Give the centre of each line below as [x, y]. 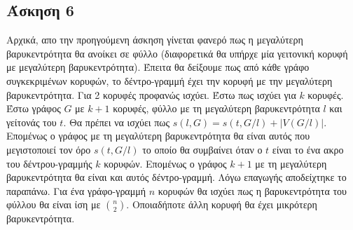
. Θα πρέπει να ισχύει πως [117, 122]
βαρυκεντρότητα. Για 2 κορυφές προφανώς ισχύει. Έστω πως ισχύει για [151, 94]
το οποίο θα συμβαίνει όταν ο [202, 149]
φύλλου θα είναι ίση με [54, 204]
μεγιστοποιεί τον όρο [49, 149]
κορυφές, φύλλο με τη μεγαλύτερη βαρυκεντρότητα [216, 108]
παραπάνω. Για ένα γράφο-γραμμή [76, 190]
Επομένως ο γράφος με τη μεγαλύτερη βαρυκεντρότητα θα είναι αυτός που [158, 136]
